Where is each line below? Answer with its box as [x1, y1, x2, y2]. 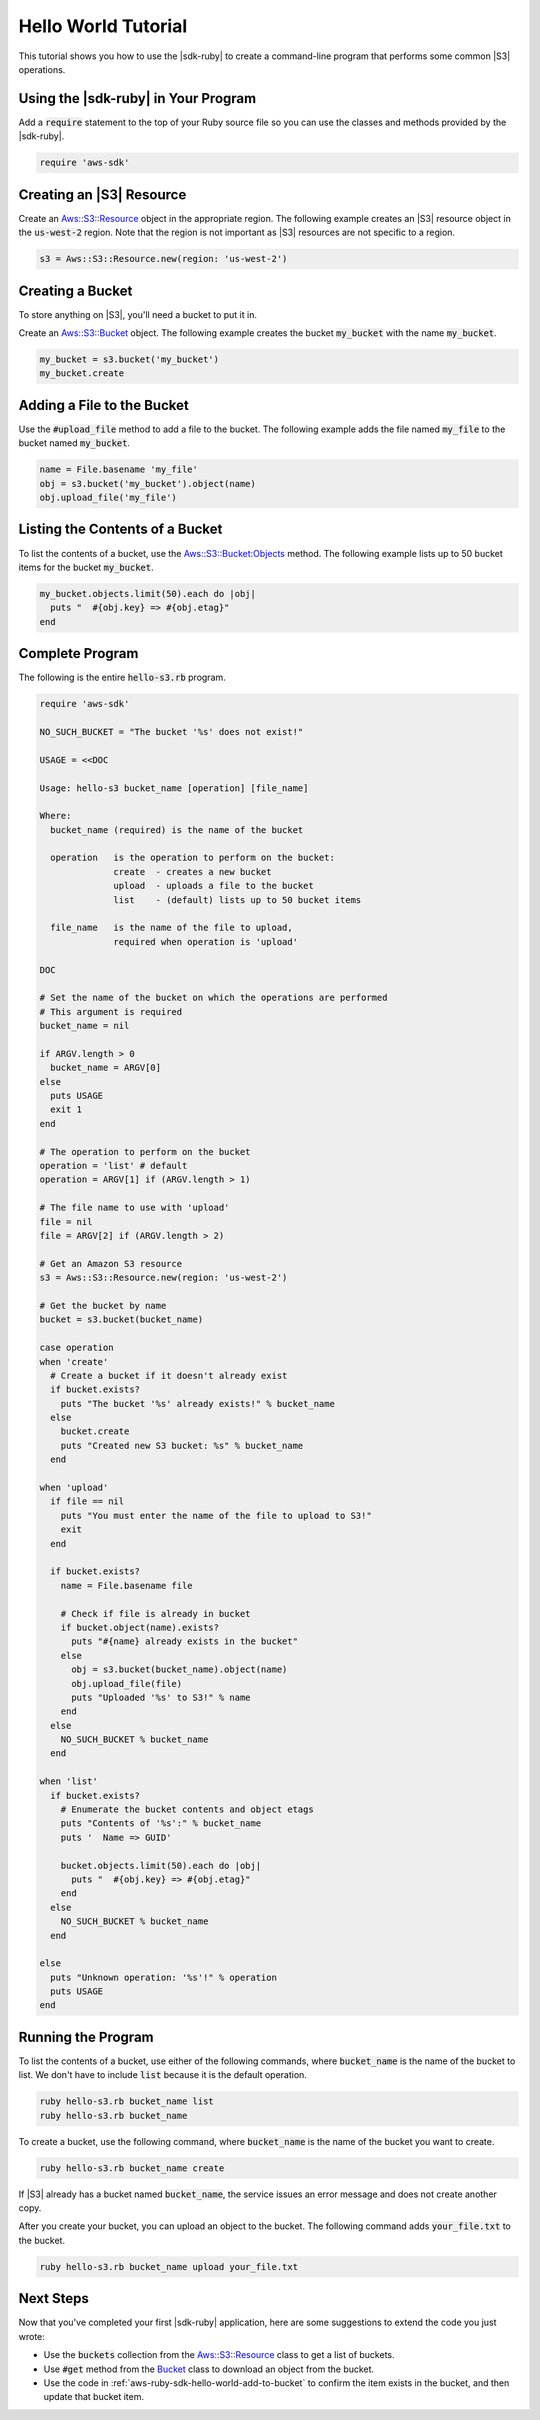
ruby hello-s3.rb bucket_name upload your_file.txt [39, 2261, 299, 2272]
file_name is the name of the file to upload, [50, 922, 294, 934]
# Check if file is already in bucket [60, 1608, 251, 1619]
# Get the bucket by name [39, 1300, 167, 1311]
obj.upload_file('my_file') [39, 492, 177, 504]
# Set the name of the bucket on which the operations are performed [39, 992, 388, 1004]
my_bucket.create [39, 368, 125, 379]
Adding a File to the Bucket [18, 396, 189, 414]
